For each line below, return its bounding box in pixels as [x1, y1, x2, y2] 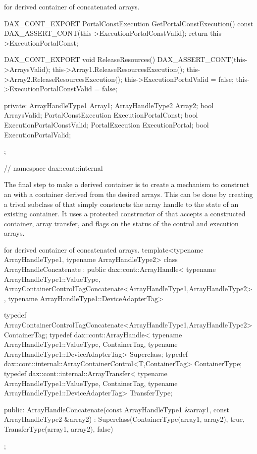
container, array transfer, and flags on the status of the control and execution [4, 218, 239, 228]
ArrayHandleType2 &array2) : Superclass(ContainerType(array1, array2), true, [4, 414, 245, 424]
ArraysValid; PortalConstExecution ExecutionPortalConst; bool [4, 110, 198, 120]
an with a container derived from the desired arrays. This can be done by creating [4, 189, 253, 199]
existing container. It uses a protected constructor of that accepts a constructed [4, 208, 246, 219]
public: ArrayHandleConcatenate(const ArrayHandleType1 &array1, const [4, 404, 230, 414]
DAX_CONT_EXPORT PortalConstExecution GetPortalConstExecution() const [4, 18, 254, 28]
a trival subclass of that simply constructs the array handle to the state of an [4, 198, 239, 209]
